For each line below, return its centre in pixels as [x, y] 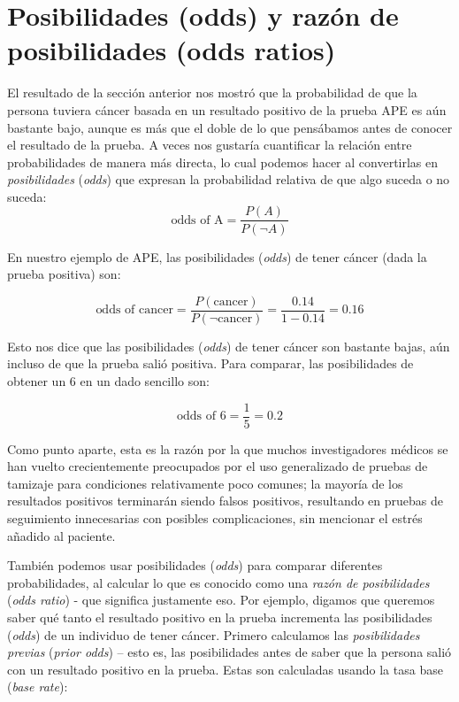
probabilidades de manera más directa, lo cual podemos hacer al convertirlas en [223, 162]
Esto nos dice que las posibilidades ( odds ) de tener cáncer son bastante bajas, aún [229, 346]
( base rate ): [38, 687]
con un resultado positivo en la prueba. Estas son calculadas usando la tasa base [225, 669]
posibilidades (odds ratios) [172, 50]
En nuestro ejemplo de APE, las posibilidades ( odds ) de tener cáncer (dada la [217, 256]
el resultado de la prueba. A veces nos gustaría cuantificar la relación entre [210, 145]
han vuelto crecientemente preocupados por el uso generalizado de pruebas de [218, 466]
